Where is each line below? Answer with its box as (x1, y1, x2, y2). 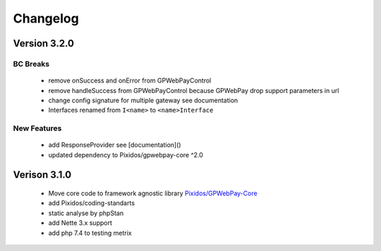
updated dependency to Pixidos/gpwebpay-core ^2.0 (48, 150, 204, 159)
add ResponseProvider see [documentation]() (48, 141, 181, 149)
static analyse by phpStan (48, 209, 123, 217)
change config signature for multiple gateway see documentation (48, 96, 238, 104)
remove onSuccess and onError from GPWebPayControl (48, 76, 212, 85)
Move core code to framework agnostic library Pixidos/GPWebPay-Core (48, 189, 258, 197)
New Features (13, 123, 62, 133)
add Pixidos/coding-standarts (48, 199, 135, 207)
